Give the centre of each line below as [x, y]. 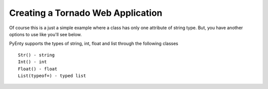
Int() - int [33, 62]
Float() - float [38, 69]
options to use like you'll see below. [45, 34]
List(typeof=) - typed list [52, 76]
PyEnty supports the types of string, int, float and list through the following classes [94, 44]
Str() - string [36, 55]
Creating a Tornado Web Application [86, 13]
